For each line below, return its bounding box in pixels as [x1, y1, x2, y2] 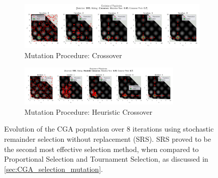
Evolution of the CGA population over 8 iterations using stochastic [4, 123, 214, 134]
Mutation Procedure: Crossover [24, 49, 122, 60]
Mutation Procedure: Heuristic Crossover [24, 106, 153, 117]
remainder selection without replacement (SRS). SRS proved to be [4, 134, 211, 144]
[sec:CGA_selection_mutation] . [4, 163, 103, 174]
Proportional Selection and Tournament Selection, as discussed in [4, 154, 208, 164]
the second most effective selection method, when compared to [4, 143, 199, 154]
